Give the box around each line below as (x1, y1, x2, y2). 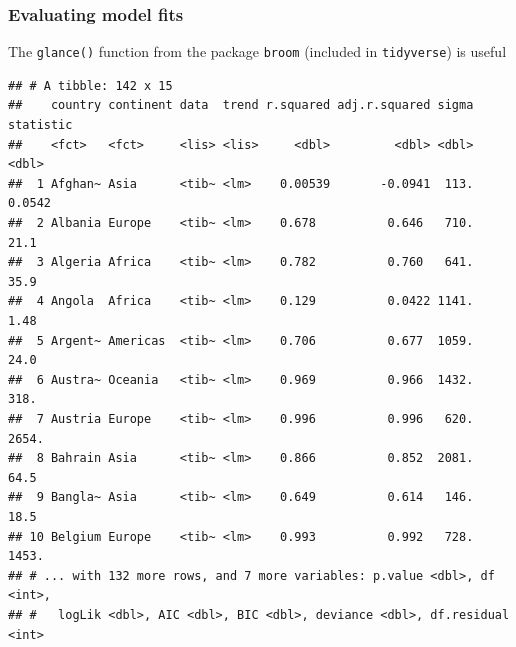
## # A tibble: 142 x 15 (8, 78, 173, 93)
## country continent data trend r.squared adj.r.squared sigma (8, 98, 474, 113)
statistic (8, 118, 73, 133)
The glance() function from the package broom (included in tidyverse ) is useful (8, 41, 507, 62)
